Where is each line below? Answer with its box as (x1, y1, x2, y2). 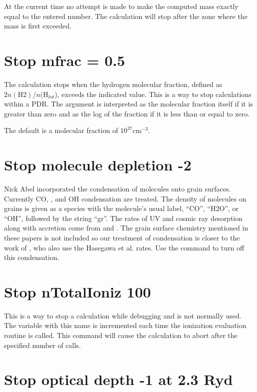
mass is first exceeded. (4, 20, 72, 31)
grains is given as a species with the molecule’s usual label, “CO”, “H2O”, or (4, 203, 239, 213)
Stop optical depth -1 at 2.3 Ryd (4, 369, 233, 389)
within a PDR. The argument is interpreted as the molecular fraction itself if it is (4, 98, 253, 109)
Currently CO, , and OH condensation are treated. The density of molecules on (4, 193, 247, 203)
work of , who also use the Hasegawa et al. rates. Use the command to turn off (4, 242, 245, 252)
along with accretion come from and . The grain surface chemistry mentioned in (4, 222, 249, 233)
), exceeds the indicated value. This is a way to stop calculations (54, 88, 252, 99)
